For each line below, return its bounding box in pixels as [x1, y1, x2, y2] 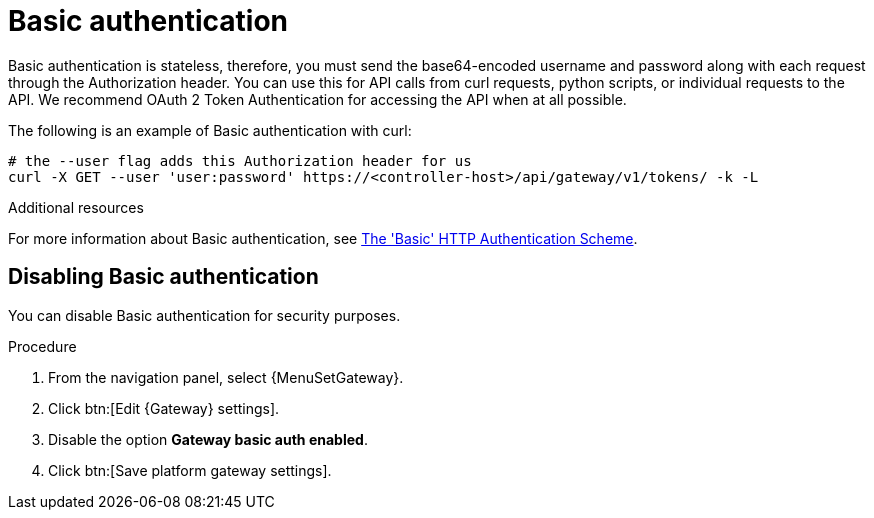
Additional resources [8, 198, 144, 216]
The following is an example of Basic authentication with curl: [8, 121, 412, 139]
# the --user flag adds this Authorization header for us [8, 152, 472, 169]
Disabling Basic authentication [8, 264, 319, 290]
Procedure [8, 337, 77, 355]
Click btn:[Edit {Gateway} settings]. [48, 399, 280, 417]
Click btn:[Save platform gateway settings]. [48, 461, 332, 479]
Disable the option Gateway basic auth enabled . [48, 430, 368, 448]
